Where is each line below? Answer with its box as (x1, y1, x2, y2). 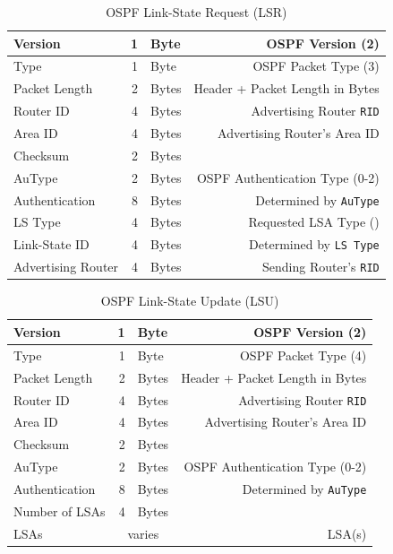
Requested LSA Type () (248, 212, 380, 231)
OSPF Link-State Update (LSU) (100, 291, 279, 310)
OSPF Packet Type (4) (239, 345, 367, 364)
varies (127, 524, 159, 542)
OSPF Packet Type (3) (252, 56, 380, 75)
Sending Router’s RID (262, 257, 380, 276)
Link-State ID (13, 235, 90, 254)
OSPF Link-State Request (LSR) (106, 3, 287, 21)
